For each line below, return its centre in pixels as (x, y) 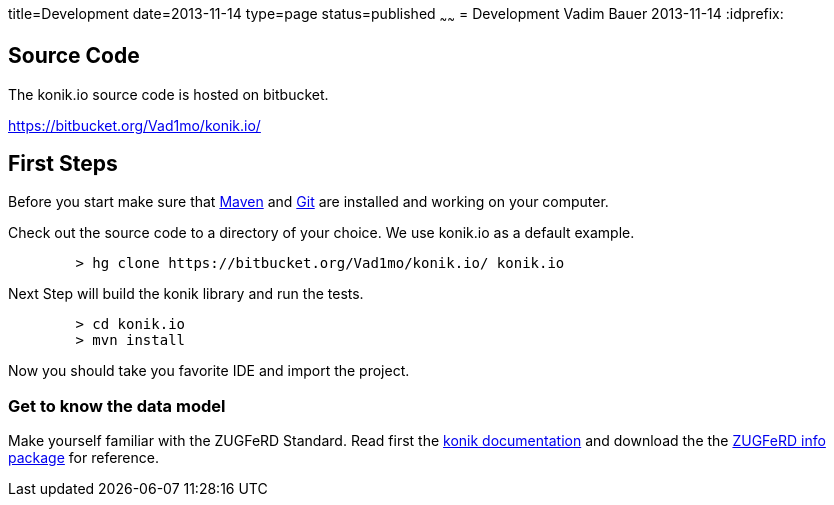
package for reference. (83, 458)
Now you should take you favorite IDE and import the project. (209, 371)
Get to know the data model (117, 405)
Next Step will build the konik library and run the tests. (186, 294)
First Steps (63, 164)
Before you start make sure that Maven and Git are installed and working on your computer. (308, 202)
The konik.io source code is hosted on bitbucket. (168, 94)
